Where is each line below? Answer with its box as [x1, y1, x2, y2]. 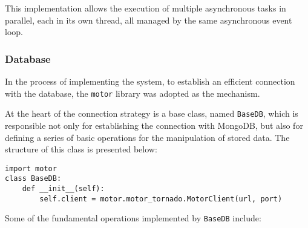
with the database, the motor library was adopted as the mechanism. [5, 86, 260, 99]
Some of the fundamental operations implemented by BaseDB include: [5, 212, 261, 224]
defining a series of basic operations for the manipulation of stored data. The [5, 131, 290, 143]
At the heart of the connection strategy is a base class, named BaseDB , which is [5, 107, 298, 120]
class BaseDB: [5, 174, 62, 183]
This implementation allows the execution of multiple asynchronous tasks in [5, 2, 286, 14]
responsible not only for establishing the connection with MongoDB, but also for [5, 119, 303, 131]
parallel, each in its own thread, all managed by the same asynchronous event [5, 13, 292, 26]
